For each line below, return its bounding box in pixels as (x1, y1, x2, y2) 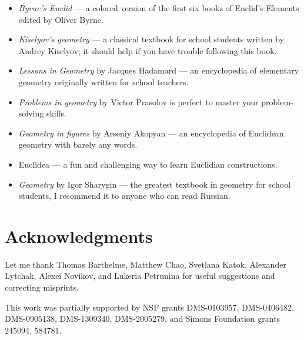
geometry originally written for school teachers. (18, 75, 189, 88)
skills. (46, 107, 66, 119)
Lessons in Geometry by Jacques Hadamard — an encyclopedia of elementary (18, 64, 299, 76)
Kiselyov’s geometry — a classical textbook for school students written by (18, 33, 284, 45)
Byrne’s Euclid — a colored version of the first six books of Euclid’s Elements (18, 2, 299, 14)
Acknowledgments (5, 224, 153, 248)
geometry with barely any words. (18, 138, 138, 151)
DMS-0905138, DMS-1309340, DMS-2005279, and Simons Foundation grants (5, 312, 280, 325)
